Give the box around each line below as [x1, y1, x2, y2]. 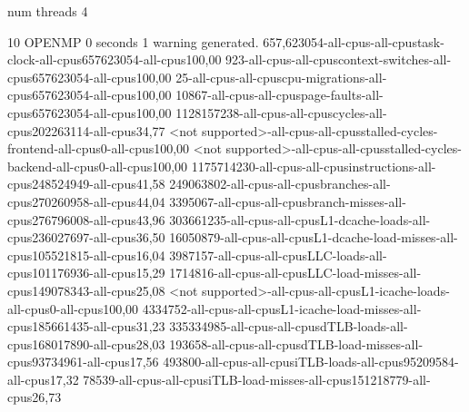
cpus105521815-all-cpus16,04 [7, 245, 165, 264]
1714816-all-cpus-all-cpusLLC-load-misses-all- [169, 263, 422, 282]
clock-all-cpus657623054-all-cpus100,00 [7, 50, 222, 69]
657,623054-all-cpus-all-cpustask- [263, 32, 444, 51]
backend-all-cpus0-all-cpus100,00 [7, 156, 188, 175]
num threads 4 [7, 2, 88, 20]
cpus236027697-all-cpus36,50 [7, 228, 165, 247]
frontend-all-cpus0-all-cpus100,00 [7, 139, 190, 158]
